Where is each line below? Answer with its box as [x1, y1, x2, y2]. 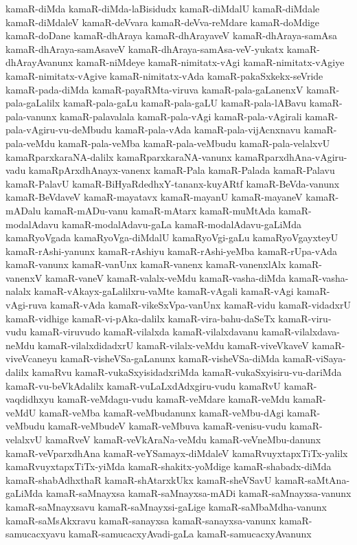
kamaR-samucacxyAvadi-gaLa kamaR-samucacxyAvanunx [68, 526, 312, 541]
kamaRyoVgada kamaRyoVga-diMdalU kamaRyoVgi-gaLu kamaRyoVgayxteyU [5, 230, 338, 245]
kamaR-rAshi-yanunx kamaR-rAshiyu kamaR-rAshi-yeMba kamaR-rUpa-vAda [5, 243, 338, 258]
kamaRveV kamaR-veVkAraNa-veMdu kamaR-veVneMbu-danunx [45, 432, 321, 446]
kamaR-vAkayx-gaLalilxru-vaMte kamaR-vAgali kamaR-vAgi [34, 284, 294, 298]
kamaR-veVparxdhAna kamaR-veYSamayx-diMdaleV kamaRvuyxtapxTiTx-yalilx [5, 445, 348, 460]
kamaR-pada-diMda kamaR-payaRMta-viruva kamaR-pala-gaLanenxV [5, 82, 303, 96]
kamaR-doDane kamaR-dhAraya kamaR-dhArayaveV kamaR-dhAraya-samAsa [5, 28, 338, 43]
